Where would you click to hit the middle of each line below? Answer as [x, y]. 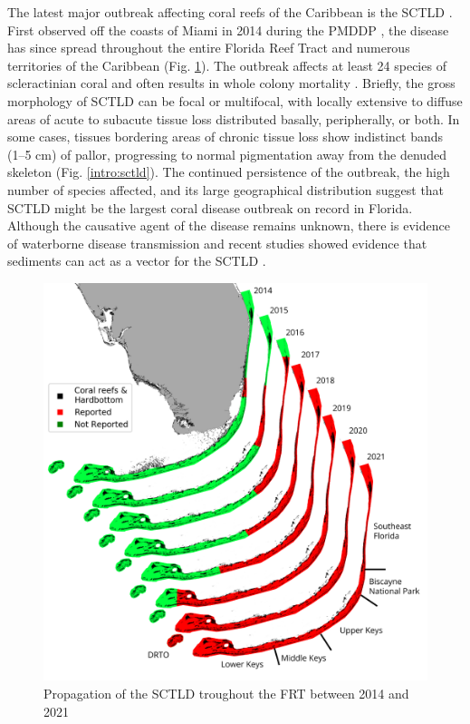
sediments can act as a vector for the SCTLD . [137, 261]
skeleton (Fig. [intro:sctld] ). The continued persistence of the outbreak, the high [229, 172]
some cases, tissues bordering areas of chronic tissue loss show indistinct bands [225, 137]
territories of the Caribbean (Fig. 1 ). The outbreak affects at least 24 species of [227, 65]
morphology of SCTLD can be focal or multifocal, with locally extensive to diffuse [235, 100]
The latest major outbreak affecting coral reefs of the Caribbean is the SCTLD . [230, 12]
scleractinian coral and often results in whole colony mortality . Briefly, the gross [231, 83]
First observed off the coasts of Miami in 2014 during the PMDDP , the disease [228, 29]
